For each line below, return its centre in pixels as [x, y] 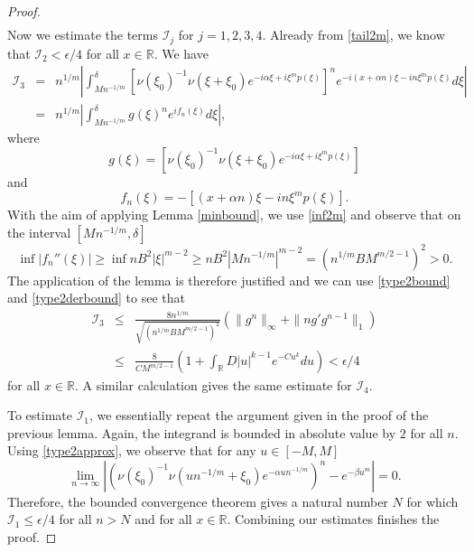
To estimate [40, 415]
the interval [39, 232]
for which [432, 501]
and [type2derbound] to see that [96, 298]
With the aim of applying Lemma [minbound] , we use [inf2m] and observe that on [234, 215]
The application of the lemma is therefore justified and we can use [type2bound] [229, 280]
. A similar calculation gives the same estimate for [213, 384]
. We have [181, 53]
